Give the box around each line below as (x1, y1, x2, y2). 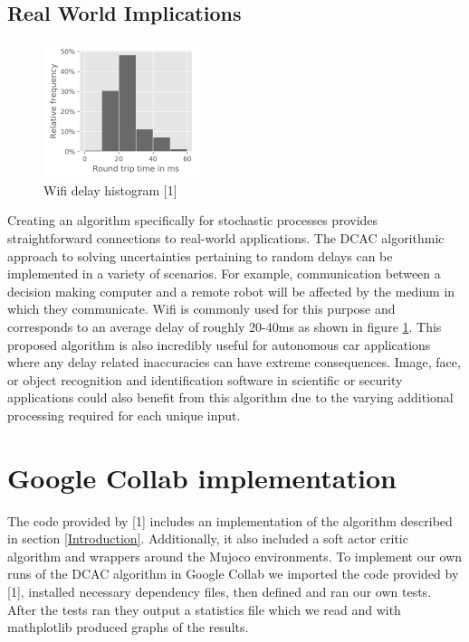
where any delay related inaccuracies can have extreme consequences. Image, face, (7, 353, 461, 372)
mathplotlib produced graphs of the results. (7, 618, 249, 637)
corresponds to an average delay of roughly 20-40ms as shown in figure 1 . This (7, 316, 442, 335)
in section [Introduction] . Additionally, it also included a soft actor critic (7, 529, 408, 548)
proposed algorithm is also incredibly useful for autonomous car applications (7, 335, 431, 354)
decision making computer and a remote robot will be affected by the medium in (7, 281, 455, 300)
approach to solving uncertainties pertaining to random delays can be (7, 246, 393, 265)
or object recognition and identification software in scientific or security (7, 370, 403, 389)
